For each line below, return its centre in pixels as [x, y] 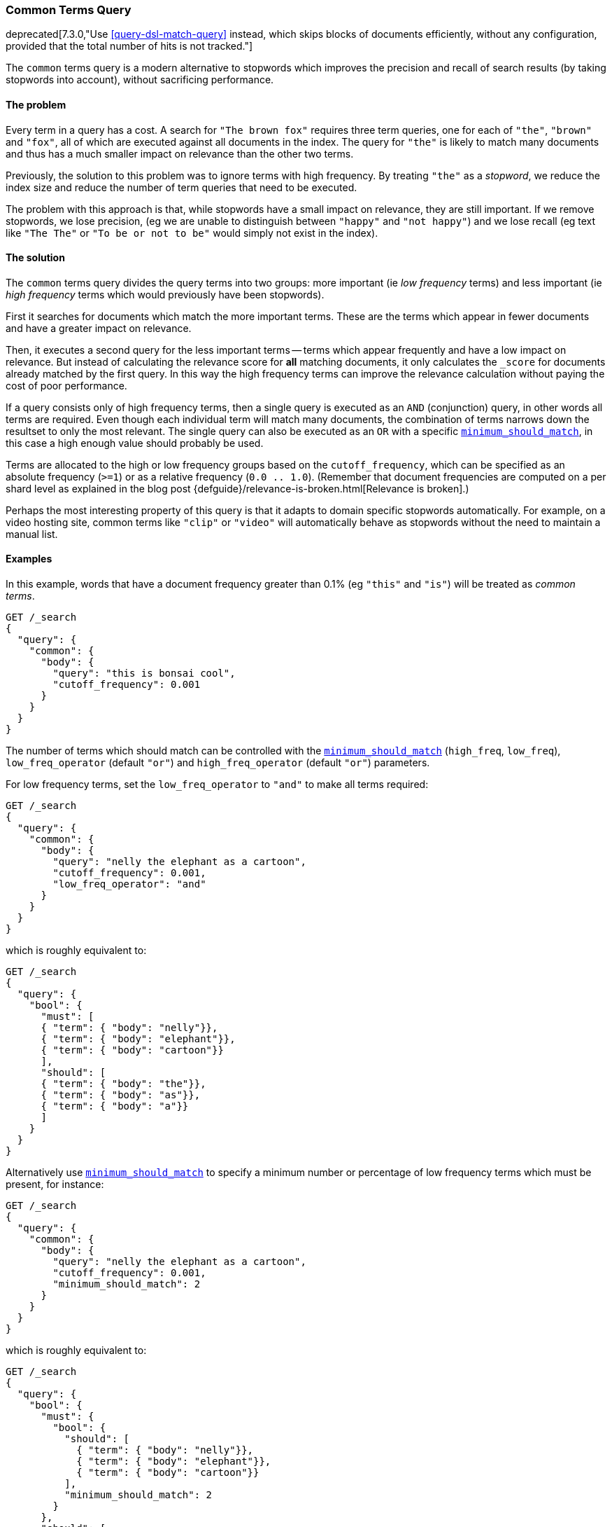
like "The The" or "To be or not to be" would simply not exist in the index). [192, 233]
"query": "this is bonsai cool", [144, 673]
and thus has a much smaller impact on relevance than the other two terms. [180, 153]
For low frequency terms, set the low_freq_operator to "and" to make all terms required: [217, 785]
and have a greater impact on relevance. [99, 328]
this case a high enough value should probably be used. [135, 443]
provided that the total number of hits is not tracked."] [129, 46]
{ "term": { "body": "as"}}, [121, 1095]
